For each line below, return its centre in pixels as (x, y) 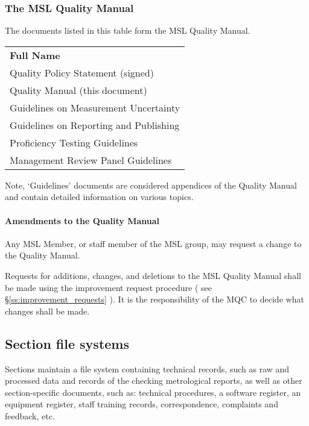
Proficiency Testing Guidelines (74, 142)
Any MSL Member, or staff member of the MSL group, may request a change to (153, 243)
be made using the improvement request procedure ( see (108, 287)
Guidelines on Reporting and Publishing (95, 125)
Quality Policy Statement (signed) (82, 72)
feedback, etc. (30, 415)
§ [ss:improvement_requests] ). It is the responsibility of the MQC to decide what (154, 299)
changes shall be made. (47, 311)
